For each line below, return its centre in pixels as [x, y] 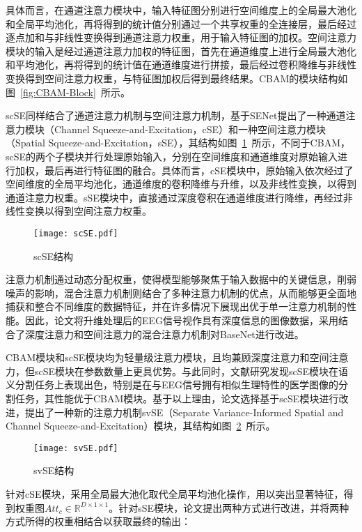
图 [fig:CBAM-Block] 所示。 [68, 92]
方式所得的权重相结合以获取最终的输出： [98, 521]
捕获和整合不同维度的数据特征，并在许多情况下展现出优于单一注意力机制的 [176, 306]
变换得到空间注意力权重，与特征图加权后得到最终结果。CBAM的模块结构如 [177, 78]
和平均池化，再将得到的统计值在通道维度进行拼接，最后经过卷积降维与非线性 [181, 64]
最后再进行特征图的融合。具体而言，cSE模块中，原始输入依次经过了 [199, 170]
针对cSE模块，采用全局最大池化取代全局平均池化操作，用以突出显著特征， [175, 493]
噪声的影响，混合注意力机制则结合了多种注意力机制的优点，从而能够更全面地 [181, 292]
